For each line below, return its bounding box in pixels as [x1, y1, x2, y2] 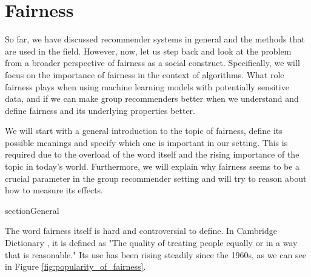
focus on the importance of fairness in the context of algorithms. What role [5, 68, 284, 81]
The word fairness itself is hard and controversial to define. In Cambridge [5, 224, 278, 237]
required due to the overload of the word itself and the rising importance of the [5, 148, 299, 161]
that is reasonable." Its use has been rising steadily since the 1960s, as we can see [5, 248, 306, 261]
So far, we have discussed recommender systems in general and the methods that [5, 33, 305, 45]
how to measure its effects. [5, 184, 103, 196]
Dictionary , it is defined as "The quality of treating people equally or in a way [5, 236, 298, 249]
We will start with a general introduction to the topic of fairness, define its [5, 124, 283, 137]
